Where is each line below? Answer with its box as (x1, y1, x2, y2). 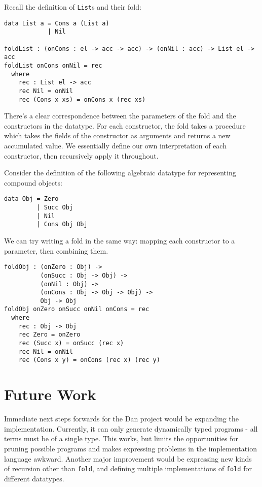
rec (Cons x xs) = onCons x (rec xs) (18, 96, 146, 103)
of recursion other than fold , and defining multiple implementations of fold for (4, 463, 252, 474)
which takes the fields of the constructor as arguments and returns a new (4, 130, 231, 141)
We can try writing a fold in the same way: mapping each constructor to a (4, 235, 235, 246)
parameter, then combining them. (4, 245, 108, 256)
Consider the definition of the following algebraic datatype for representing (4, 167, 236, 178)
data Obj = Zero (4, 195, 59, 203)
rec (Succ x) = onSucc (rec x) (18, 340, 124, 347)
